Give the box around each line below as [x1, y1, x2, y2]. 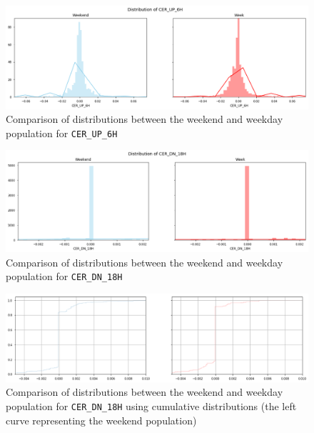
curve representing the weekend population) [6, 412, 197, 427]
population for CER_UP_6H [6, 125, 118, 140]
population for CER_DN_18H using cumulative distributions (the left [6, 399, 297, 414]
